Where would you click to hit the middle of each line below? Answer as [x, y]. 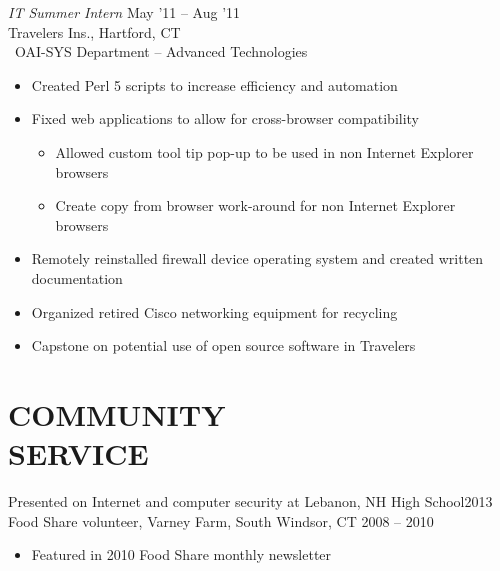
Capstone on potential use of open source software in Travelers [223, 345]
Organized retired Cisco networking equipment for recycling [214, 311]
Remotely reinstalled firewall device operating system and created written [257, 258]
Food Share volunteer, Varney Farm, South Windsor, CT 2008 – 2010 [221, 520]
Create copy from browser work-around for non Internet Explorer [255, 205]
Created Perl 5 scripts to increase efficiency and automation [214, 84]
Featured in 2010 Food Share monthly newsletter [181, 554]
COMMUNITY [117, 413]
